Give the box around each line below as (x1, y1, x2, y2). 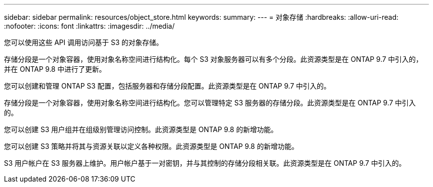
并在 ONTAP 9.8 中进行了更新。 (4, 65, 106, 73)
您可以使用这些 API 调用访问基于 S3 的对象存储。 (4, 38, 163, 47)
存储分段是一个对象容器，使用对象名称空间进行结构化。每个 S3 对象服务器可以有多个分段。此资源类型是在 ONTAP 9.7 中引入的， (4, 55, 423, 63)
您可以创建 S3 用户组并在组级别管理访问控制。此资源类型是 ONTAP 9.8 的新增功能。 (4, 125, 278, 134)
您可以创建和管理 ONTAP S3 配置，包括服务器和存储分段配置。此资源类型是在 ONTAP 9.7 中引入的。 (4, 82, 331, 90)
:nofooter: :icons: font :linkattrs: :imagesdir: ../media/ (4, 22, 175, 30)
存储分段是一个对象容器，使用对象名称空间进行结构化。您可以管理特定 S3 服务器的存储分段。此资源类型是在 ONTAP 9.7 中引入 (4, 98, 416, 107)
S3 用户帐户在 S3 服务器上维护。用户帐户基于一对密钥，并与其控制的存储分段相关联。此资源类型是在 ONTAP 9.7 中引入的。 (4, 159, 406, 167)
